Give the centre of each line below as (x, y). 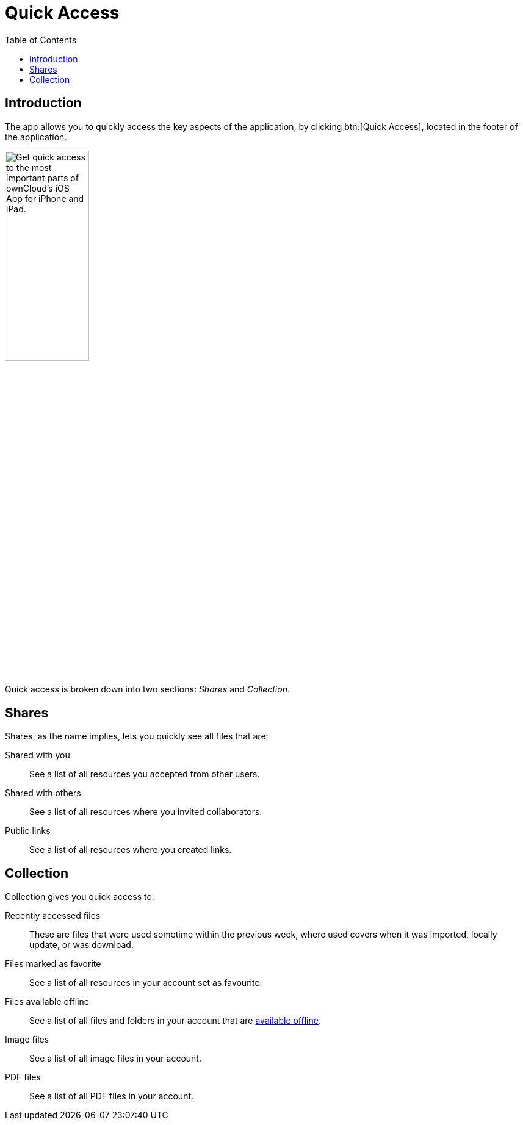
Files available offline (47, 1002)
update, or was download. (81, 945)
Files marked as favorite (53, 964)
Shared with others (43, 793)
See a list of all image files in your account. (115, 1059)
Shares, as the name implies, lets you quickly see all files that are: (137, 736)
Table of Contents (41, 40)
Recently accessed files (53, 916)
